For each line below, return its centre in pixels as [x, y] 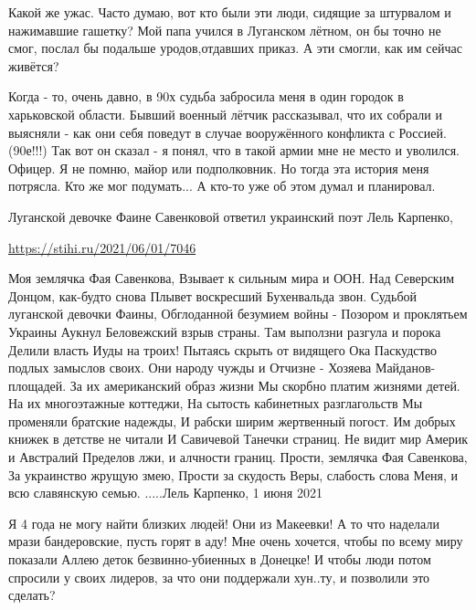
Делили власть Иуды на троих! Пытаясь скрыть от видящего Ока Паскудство [223, 349]
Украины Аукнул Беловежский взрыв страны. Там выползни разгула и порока [225, 331]
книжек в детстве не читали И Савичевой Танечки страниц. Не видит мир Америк [238, 439]
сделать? [32, 595]
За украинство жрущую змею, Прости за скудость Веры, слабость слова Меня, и [233, 474]
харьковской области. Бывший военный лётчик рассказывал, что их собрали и [225, 114]
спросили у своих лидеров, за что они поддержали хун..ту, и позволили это [219, 577]
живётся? [34, 65]
